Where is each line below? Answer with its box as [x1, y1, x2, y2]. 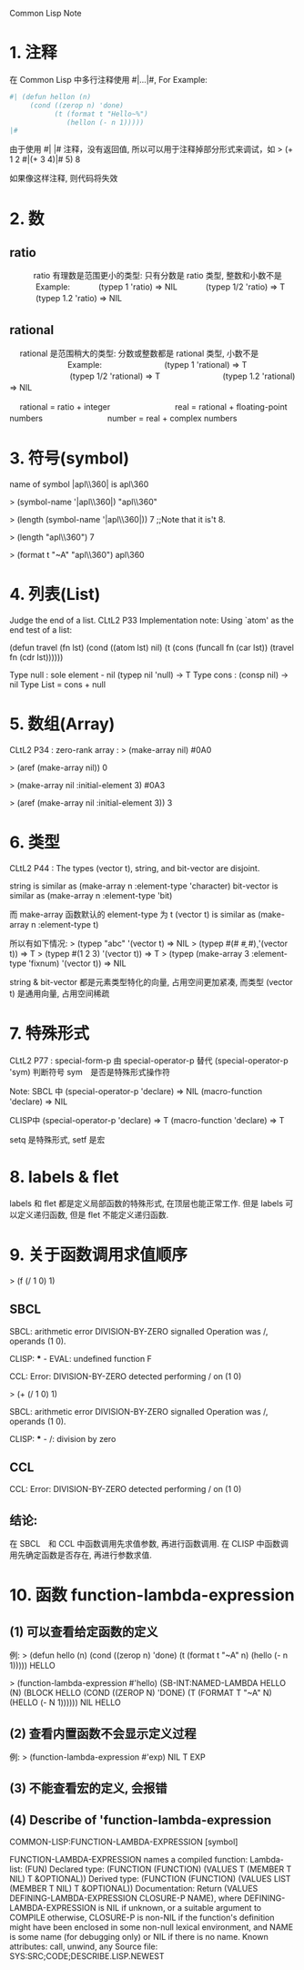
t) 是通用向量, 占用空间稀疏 [9, 988, 110, 999]
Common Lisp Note [9, 8, 82, 18]
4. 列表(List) [9, 584, 101, 604]
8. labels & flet [9, 1167, 119, 1187]
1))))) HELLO [9, 1660, 56, 1671]
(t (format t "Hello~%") [54, 109, 148, 118]
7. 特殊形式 [9, 1023, 89, 1044]
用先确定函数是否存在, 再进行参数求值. [9, 1549, 153, 1560]
